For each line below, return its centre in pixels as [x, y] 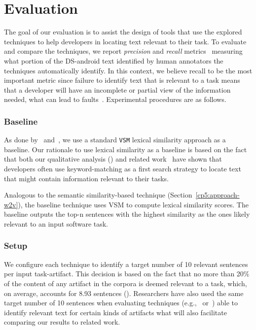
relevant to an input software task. [56, 223]
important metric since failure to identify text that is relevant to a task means [122, 80]
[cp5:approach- [218, 195]
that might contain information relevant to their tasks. [86, 178]
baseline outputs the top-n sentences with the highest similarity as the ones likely [127, 214]
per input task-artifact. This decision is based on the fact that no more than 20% [127, 274]
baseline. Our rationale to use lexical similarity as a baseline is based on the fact [126, 149]
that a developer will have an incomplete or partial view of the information [117, 89]
